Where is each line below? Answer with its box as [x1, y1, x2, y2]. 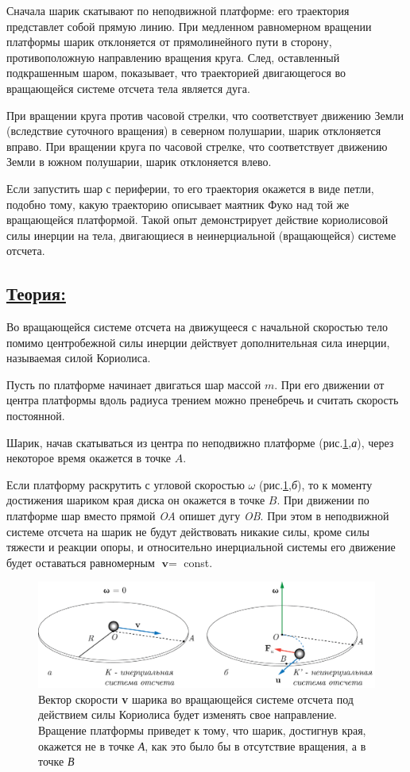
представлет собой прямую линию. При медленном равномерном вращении [6, 17, 372, 34]
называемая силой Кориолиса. [6, 349, 151, 366]
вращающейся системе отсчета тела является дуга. [6, 79, 250, 96]
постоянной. [6, 407, 65, 424]
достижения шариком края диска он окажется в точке [6, 492, 265, 508]
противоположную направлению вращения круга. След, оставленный [6, 48, 340, 65]
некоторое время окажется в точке [6, 450, 172, 466]
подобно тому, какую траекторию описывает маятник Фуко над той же [6, 195, 350, 212]
